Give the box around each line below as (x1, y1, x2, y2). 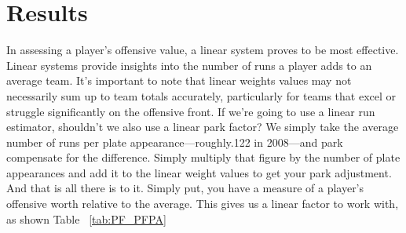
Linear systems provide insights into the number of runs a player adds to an (6, 56, 372, 73)
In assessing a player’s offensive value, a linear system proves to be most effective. (6, 42, 399, 58)
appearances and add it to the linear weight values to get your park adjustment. (6, 164, 392, 180)
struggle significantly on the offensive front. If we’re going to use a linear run (6, 103, 375, 119)
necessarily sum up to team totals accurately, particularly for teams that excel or (6, 87, 397, 104)
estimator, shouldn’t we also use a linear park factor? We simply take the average (6, 118, 399, 135)
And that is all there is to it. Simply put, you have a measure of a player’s (6, 180, 364, 196)
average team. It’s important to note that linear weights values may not (6, 72, 352, 89)
